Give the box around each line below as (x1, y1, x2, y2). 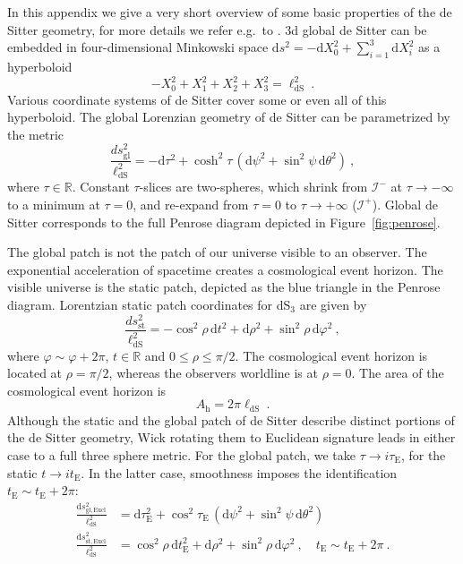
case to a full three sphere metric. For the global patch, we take (7, 446, 356, 465)
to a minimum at (7, 194, 100, 213)
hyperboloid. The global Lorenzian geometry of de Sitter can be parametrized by (7, 107, 450, 126)
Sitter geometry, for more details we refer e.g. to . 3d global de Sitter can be (7, 20, 427, 38)
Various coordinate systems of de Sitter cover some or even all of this (7, 90, 387, 108)
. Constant (72, 177, 130, 196)
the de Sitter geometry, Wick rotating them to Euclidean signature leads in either (7, 428, 456, 447)
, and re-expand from (133, 194, 249, 213)
